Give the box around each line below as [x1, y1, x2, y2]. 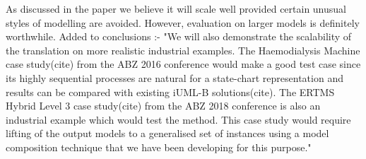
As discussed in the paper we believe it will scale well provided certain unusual [6, 1, 346, 16]
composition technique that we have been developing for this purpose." [6, 139, 312, 154]
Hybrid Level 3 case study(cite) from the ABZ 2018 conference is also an [6, 98, 321, 113]
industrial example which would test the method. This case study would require [6, 112, 351, 126]
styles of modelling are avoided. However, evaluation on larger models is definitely [6, 15, 360, 30]
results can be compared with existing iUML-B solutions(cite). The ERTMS [6, 84, 335, 99]
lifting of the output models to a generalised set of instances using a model [6, 126, 329, 141]
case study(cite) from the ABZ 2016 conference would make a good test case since [6, 57, 361, 71]
